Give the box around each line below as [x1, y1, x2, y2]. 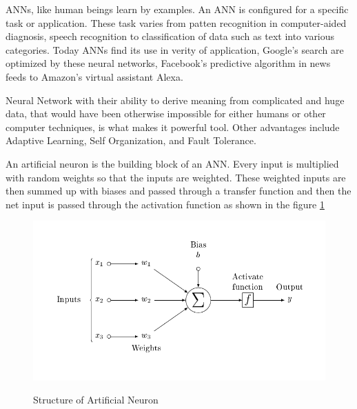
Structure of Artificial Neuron [33, 392, 159, 407]
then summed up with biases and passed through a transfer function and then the [6, 183, 351, 198]
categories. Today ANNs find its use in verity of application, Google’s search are [6, 42, 344, 57]
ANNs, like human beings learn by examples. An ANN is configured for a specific [6, 2, 349, 16]
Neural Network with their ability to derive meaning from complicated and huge [6, 92, 345, 107]
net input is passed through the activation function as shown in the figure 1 [6, 197, 325, 211]
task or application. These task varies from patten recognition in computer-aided [6, 15, 347, 30]
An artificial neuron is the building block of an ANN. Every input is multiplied [6, 156, 339, 170]
